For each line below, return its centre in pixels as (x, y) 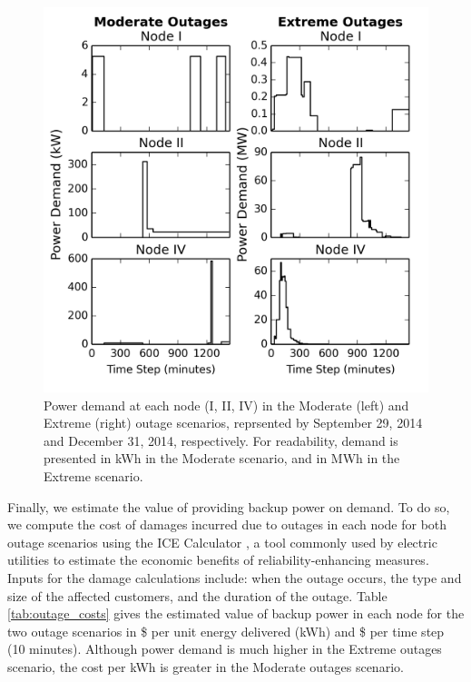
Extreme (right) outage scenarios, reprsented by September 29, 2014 (233, 423)
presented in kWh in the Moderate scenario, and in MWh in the (222, 458)
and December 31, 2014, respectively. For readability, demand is (221, 440)
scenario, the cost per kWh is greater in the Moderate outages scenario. (206, 666)
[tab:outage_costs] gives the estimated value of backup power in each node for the (236, 613)
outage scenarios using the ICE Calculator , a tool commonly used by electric (222, 542)
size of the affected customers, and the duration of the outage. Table (197, 595)
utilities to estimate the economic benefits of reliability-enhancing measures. (218, 560)
